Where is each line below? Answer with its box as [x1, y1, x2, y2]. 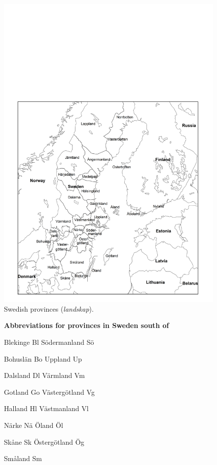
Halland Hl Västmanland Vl [4, 403, 89, 414]
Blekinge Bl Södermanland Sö [4, 336, 94, 347]
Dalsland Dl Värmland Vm [4, 370, 85, 380]
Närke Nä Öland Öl [4, 419, 63, 430]
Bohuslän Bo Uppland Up [4, 353, 82, 364]
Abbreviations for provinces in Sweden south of [4, 320, 169, 330]
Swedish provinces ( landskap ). [4, 303, 94, 314]
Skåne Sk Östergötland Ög [4, 436, 84, 447]
